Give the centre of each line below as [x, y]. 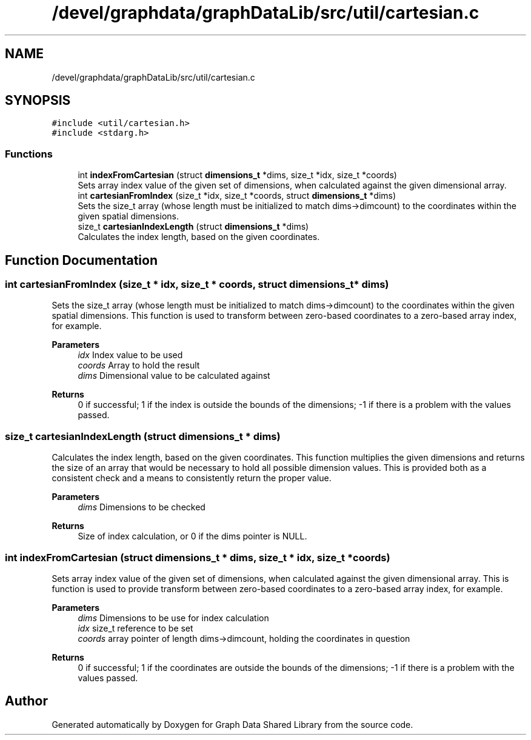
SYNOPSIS [38, 101]
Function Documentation [81, 260]
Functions [29, 154]
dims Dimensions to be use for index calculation [173, 618]
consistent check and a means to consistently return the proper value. [192, 478]
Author [26, 701]
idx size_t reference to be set [135, 628]
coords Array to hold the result [139, 365]
